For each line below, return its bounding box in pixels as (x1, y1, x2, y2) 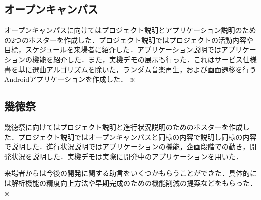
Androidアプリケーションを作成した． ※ (4, 74, 136, 84)
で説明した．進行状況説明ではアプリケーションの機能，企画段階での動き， (4, 141, 250, 152)
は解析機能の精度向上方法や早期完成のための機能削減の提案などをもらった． (4, 177, 257, 188)
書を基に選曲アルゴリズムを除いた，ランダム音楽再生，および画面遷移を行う (4, 64, 257, 74)
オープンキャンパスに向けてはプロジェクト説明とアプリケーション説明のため (4, 25, 256, 35)
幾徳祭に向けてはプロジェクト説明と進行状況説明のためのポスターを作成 (4, 121, 243, 132)
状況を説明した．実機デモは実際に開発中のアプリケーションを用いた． (11, 151, 243, 161)
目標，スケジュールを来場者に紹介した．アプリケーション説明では (4, 44, 221, 55)
